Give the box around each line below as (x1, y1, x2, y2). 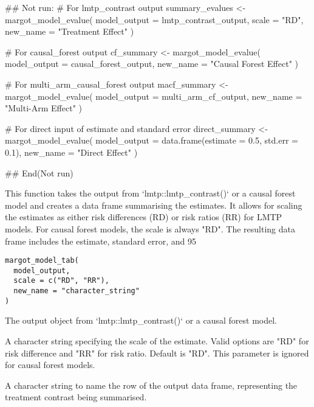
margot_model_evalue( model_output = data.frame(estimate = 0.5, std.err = (5, 134, 298, 147)
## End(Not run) (5, 166, 73, 179)
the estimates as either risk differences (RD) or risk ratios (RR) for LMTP (5, 210, 282, 223)
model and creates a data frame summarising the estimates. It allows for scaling (5, 198, 302, 211)
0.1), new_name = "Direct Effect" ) (5, 145, 138, 158)
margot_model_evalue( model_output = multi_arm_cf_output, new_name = (5, 89, 302, 102)
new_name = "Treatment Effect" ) (5, 25, 134, 38)
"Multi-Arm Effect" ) (5, 102, 82, 114)
